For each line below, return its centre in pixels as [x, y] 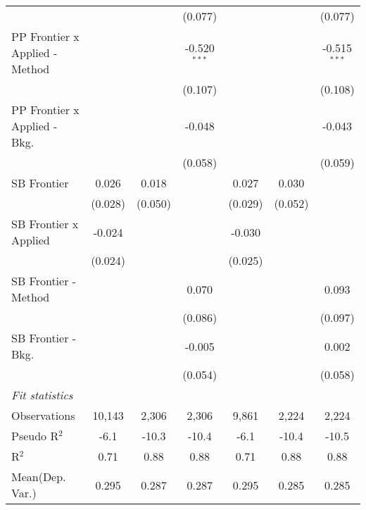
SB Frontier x [45, 224]
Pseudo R [35, 436]
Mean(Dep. [39, 477]
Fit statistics [42, 395]
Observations [43, 415]
